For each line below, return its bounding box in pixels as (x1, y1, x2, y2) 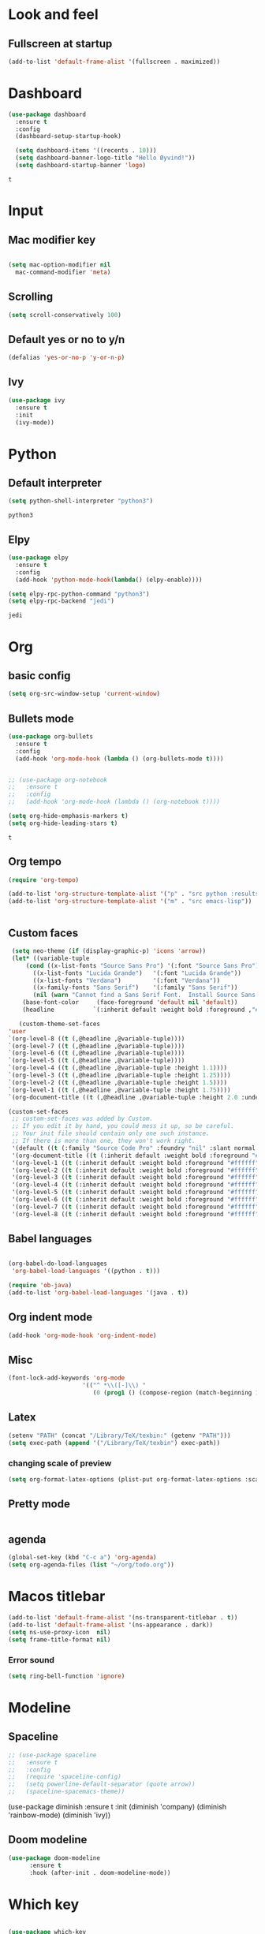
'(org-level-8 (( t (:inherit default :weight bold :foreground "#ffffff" (11, 1210, 259, 1218)
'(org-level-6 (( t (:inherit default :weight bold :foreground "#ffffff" (11, 1196, 259, 1204)
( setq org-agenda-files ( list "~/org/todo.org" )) (8, 1561, 175, 1569)
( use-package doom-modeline (8, 1854, 101, 1862)
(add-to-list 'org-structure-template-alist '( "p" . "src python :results (8, 890, 259, 898)
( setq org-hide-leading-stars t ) (8, 819, 118, 827)
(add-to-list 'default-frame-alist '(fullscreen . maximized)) (8, 58, 221, 65)
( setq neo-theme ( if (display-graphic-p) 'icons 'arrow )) (11, 947, 207, 955)
